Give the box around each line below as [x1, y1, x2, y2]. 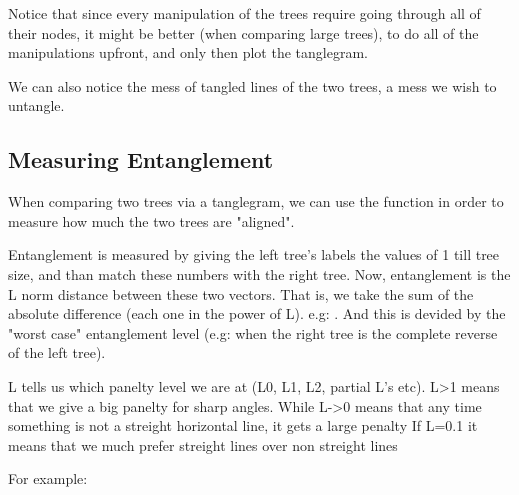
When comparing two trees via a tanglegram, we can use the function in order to [8, 191, 504, 212]
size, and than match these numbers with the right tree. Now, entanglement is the [8, 263, 511, 284]
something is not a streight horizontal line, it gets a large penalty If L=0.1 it [8, 415, 478, 436]
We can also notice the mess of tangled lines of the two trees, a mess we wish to [8, 75, 497, 96]
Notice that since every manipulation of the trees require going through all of [8, 3, 481, 23]
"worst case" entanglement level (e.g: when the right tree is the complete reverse [8, 322, 498, 343]
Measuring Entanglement [8, 144, 274, 175]
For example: [8, 468, 88, 489]
